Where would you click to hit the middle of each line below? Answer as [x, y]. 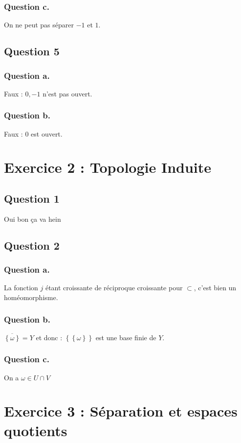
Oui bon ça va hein [33, 219]
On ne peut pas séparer [39, 25]
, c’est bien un [215, 288]
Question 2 [32, 245]
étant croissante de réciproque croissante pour [114, 288]
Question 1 [32, 198]
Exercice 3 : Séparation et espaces [121, 411]
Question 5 [32, 51]
